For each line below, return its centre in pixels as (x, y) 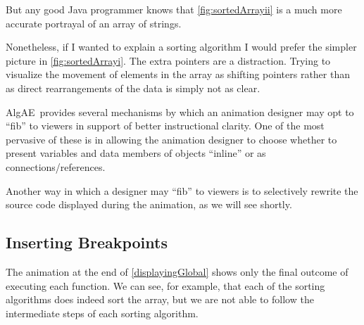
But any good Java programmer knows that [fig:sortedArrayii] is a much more (174, 9)
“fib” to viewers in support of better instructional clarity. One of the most (165, 126)
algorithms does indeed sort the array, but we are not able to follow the (160, 299)
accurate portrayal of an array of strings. (94, 23)
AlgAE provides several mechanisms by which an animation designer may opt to (180, 111)
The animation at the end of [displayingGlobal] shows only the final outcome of (177, 271)
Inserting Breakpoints (87, 242)
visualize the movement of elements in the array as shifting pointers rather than (178, 74)
